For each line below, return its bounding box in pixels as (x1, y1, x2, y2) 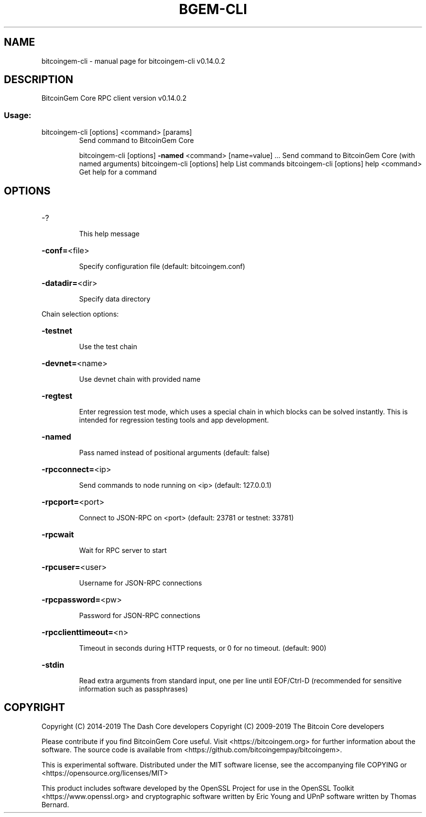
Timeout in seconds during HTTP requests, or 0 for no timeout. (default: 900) (79, 644, 327, 653)
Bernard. (41, 800, 69, 809)
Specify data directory (79, 295, 151, 303)
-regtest (41, 391, 72, 401)
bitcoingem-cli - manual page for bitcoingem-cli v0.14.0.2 (41, 56, 225, 65)
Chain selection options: (41, 310, 119, 319)
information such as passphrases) (79, 685, 188, 693)
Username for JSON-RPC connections (79, 579, 202, 587)
